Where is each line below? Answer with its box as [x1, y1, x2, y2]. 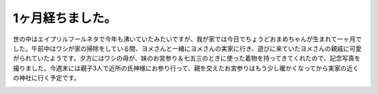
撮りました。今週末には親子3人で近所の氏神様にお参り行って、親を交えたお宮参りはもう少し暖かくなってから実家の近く [13, 63, 360, 72]
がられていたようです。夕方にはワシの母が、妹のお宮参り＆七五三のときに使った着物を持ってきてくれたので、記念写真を [13, 54, 360, 63]
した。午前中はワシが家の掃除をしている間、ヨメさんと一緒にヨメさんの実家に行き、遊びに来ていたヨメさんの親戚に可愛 [13, 44, 362, 52]
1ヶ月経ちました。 [13, 10, 117, 26]
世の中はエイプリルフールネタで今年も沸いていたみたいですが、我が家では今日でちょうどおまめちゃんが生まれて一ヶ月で [13, 35, 362, 43]
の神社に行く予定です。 [13, 74, 80, 82]
